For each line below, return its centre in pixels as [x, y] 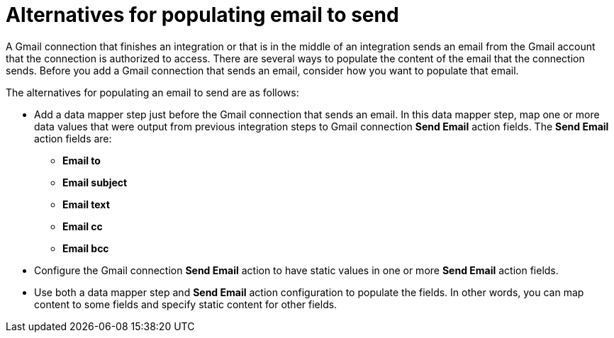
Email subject [95, 182]
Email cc [83, 226]
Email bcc [86, 248]
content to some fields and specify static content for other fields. [186, 304]
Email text [86, 204]
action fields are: [73, 138]
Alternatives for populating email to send [202, 15]
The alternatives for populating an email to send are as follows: [152, 92]
